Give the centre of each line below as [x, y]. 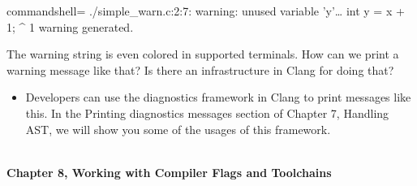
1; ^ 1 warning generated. [70, 26]
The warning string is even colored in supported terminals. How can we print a [203, 54]
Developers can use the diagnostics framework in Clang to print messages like [218, 97]
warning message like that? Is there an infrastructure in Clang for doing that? [200, 69]
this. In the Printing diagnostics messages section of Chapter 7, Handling [207, 112]
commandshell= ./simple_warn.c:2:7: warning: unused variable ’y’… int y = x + [206, 11]
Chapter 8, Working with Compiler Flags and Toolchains [169, 172]
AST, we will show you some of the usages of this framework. [178, 129]
